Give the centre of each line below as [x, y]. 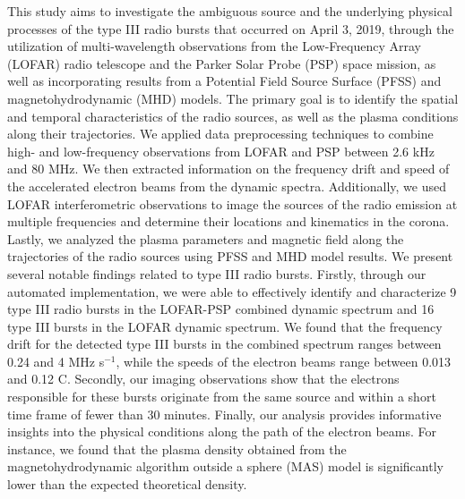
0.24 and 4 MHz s [56, 361]
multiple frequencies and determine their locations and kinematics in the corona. [228, 221]
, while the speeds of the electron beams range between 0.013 [284, 361]
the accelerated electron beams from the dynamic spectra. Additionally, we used [227, 186]
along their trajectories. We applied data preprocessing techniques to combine [220, 134]
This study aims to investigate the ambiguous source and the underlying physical [230, 11]
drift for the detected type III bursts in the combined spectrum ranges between [224, 344]
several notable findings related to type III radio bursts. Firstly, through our [217, 273]
